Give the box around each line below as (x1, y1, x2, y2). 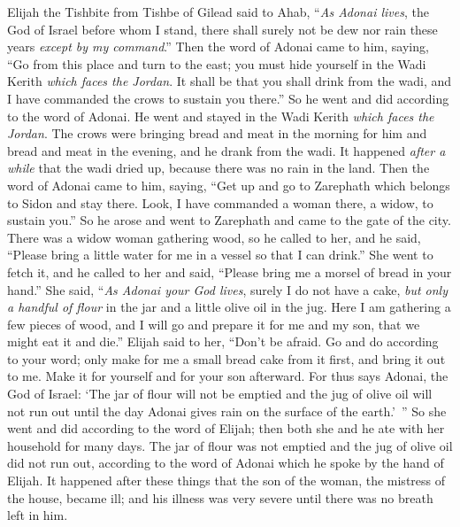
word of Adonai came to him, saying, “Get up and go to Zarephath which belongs (7, 175, 450, 194)
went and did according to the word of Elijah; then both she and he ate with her (7, 419, 445, 438)
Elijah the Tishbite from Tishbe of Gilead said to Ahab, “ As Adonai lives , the (7, 3, 429, 20)
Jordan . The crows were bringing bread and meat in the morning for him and (7, 124, 427, 143)
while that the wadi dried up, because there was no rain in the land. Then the (7, 159, 430, 177)
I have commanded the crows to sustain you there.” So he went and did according (7, 89, 449, 107)
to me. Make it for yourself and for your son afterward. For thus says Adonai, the (7, 367, 448, 385)
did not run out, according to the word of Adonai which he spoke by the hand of (7, 453, 444, 472)
